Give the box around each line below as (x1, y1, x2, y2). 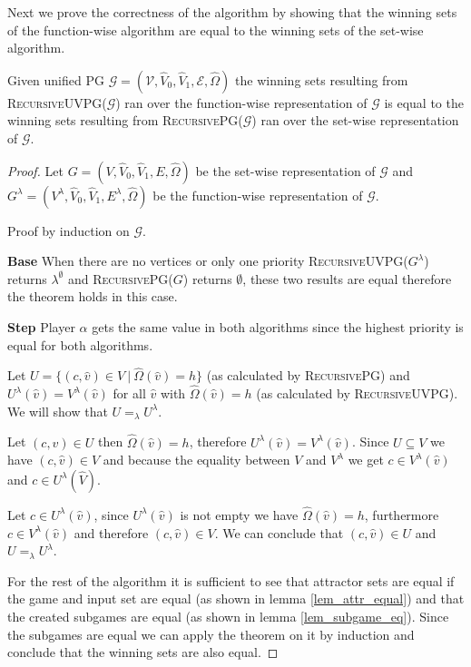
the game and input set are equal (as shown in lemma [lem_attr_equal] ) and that (7, 589, 465, 608)
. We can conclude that (214, 523, 344, 542)
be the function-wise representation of (152, 185, 363, 204)
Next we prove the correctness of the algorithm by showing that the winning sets (7, 3, 457, 21)
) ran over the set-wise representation (251, 111, 459, 130)
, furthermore (364, 505, 439, 524)
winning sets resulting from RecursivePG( (7, 111, 243, 130)
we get (348, 450, 384, 469)
